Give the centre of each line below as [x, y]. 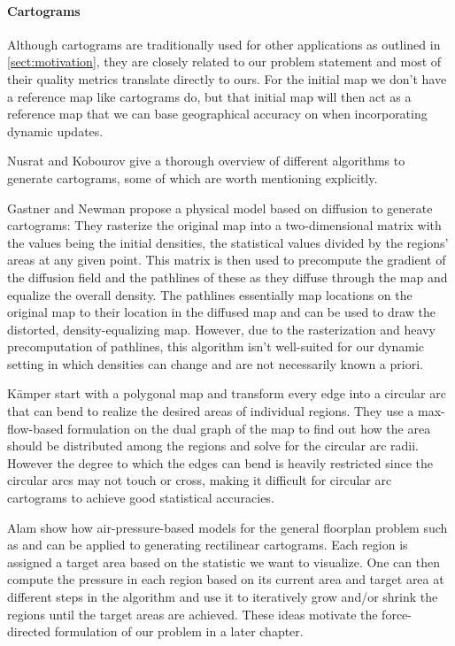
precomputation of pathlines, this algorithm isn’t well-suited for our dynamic [216, 346]
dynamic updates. [55, 131]
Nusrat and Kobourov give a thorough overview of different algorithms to [206, 161]
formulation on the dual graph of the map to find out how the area [249, 428]
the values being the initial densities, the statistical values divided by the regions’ [228, 242]
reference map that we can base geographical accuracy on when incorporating [217, 114]
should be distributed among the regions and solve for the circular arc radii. [213, 446]
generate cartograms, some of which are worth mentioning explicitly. [193, 177]
